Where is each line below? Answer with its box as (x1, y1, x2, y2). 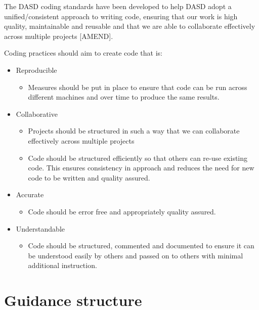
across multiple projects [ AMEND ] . (4, 30, 113, 41)
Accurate (16, 189, 44, 200)
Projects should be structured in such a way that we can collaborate (28, 125, 240, 136)
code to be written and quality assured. (28, 172, 150, 183)
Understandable (16, 223, 65, 234)
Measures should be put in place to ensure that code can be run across (28, 81, 247, 92)
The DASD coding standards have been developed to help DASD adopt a (4, 1, 232, 11)
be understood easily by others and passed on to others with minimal (28, 250, 243, 260)
